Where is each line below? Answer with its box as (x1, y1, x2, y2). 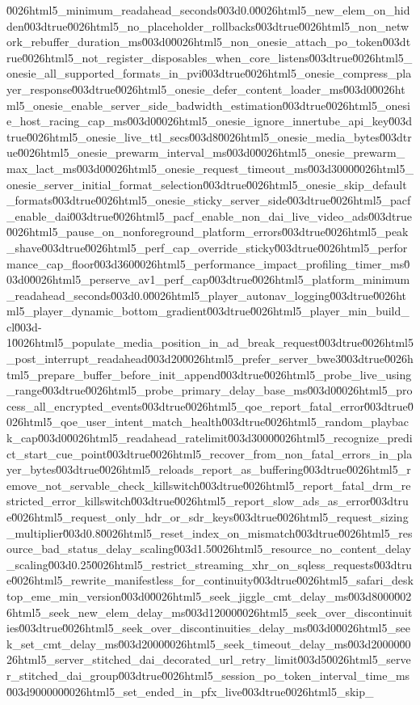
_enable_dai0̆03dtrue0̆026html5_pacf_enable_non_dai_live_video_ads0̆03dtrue (6, 207, 412, 224)
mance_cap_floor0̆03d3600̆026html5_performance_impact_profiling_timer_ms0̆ (6, 255, 410, 272)
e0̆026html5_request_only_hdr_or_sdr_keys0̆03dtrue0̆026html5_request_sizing (6, 509, 409, 525)
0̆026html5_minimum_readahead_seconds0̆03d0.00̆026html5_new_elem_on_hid (6, 2, 410, 18)
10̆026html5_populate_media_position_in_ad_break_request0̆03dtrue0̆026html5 (6, 334, 414, 351)
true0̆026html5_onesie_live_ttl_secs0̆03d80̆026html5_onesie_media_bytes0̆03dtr (6, 128, 412, 145)
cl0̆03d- (6, 318, 42, 335)
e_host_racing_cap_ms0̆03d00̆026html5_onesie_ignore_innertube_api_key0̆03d (6, 112, 413, 129)
